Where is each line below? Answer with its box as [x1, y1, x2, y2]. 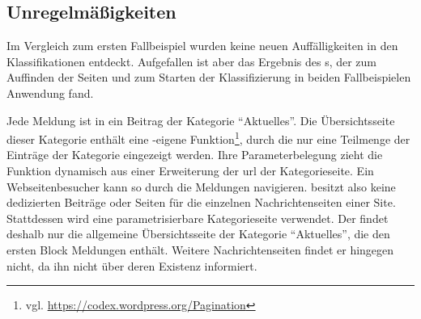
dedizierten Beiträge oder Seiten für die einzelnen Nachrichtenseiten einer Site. [6, 194, 396, 211]
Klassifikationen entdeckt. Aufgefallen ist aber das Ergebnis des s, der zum [6, 52, 377, 69]
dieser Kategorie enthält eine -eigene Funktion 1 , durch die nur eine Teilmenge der [6, 128, 410, 147]
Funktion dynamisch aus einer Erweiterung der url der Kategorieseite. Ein [6, 162, 374, 179]
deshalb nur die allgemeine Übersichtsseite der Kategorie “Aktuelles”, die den [6, 225, 390, 242]
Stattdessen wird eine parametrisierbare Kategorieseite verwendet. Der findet [6, 209, 389, 226]
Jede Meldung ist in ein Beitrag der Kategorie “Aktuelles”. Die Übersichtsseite [6, 111, 395, 128]
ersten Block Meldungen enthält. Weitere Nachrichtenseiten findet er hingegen [6, 241, 394, 258]
